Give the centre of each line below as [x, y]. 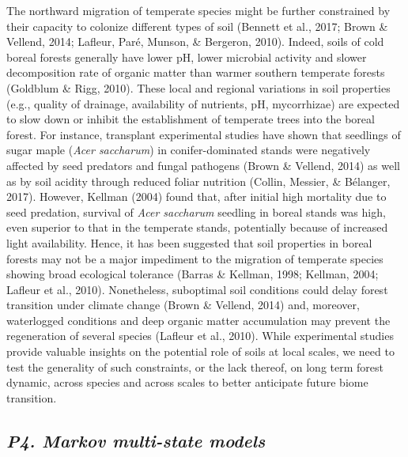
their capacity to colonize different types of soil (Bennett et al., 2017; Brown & [197, 26]
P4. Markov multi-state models [136, 440]
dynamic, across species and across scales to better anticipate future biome [187, 382]
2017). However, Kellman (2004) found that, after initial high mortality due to [196, 196]
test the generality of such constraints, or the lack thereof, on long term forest [195, 366]
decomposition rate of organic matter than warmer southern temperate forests [196, 72]
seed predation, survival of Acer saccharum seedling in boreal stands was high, [196, 212]
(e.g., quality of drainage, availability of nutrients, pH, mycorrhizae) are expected [203, 103]
